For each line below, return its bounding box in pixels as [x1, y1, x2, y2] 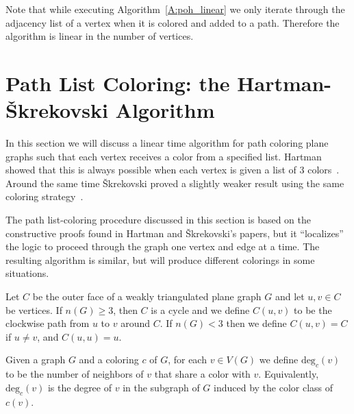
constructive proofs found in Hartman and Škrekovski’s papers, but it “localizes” [5, 226, 344, 240]
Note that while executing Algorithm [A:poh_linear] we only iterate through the [5, 2, 345, 16]
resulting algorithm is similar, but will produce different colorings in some [5, 252, 315, 267]
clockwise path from [5, 316, 90, 330]
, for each [168, 352, 207, 367]
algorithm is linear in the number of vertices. [5, 29, 194, 43]
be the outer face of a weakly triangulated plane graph [32, 289, 262, 304]
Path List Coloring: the [5, 69, 230, 97]
